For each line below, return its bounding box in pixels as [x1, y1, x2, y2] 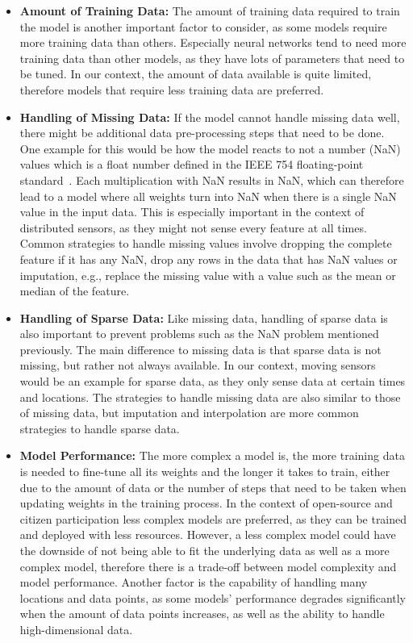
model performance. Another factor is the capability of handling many [19, 574, 368, 591]
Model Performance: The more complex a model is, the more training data [19, 447, 405, 464]
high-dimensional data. [19, 620, 133, 637]
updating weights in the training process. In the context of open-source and [19, 495, 393, 511]
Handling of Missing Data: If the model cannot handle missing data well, [19, 108, 400, 125]
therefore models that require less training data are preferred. [19, 81, 324, 98]
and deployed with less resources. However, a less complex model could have [19, 526, 396, 543]
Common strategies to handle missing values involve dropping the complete [19, 235, 392, 252]
